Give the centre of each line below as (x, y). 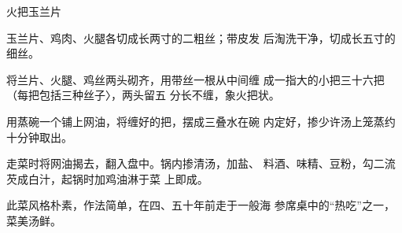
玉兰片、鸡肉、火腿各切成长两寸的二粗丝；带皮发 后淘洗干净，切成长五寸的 (201, 37)
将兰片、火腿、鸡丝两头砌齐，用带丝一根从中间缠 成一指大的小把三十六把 (195, 79)
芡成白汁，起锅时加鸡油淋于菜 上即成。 (107, 178)
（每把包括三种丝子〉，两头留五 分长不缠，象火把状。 (143, 95)
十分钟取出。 (39, 137)
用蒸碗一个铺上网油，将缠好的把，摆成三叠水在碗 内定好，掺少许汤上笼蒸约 (201, 121)
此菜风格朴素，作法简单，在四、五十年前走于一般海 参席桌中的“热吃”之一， (201, 205)
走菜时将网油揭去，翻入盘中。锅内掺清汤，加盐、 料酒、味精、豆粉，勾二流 (201, 163)
